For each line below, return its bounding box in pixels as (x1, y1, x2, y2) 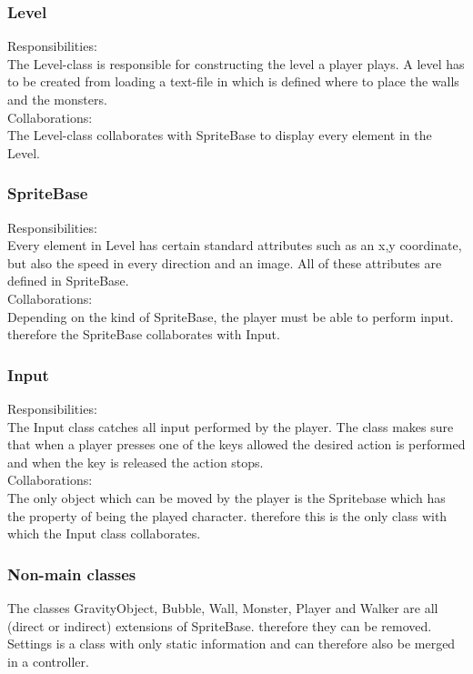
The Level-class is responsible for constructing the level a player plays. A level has (7, 54, 465, 73)
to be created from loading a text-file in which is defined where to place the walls (7, 72, 459, 91)
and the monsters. (7, 90, 107, 108)
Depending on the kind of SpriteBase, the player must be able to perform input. (7, 307, 454, 326)
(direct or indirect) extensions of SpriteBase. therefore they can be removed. (7, 616, 432, 635)
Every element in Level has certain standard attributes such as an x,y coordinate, (7, 236, 462, 255)
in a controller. (7, 651, 89, 670)
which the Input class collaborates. (7, 524, 201, 543)
